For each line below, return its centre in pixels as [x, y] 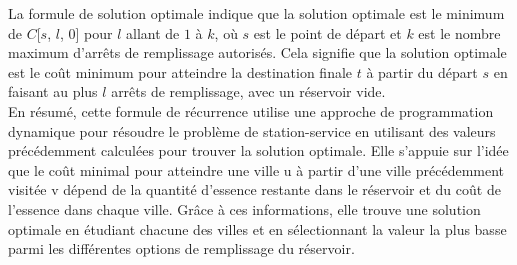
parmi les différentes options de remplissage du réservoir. [181, 248]
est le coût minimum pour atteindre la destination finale [180, 71]
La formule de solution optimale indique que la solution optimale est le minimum [256, 13]
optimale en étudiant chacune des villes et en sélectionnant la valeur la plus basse [257, 228]
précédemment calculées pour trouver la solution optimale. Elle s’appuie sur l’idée [258, 150]
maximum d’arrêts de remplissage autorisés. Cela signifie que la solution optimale [257, 52]
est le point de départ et [327, 32]
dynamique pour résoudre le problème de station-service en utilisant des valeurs [252, 130]
